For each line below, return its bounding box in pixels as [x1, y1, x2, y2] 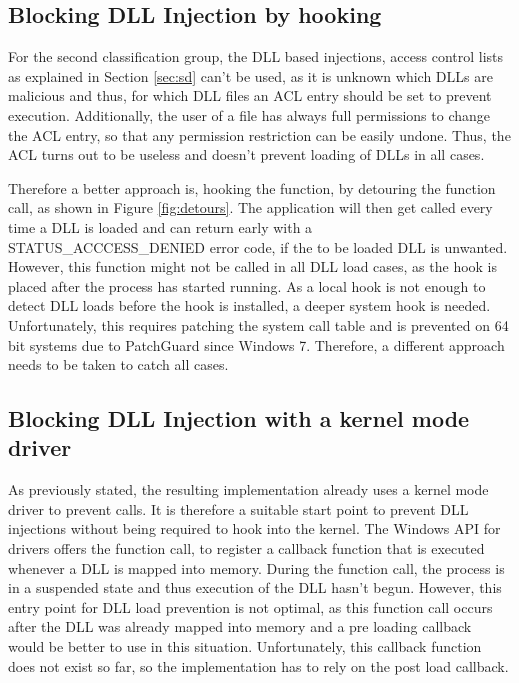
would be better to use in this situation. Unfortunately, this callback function [8, 636, 482, 657]
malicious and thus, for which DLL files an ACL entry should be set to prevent [8, 85, 492, 106]
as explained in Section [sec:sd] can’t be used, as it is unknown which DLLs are [8, 65, 493, 86]
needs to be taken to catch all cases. [8, 354, 229, 375]
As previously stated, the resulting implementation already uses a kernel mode [8, 479, 489, 500]
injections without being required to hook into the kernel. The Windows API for [8, 518, 501, 539]
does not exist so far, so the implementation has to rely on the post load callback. [8, 655, 509, 676]
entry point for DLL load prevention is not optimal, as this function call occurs [8, 596, 493, 617]
